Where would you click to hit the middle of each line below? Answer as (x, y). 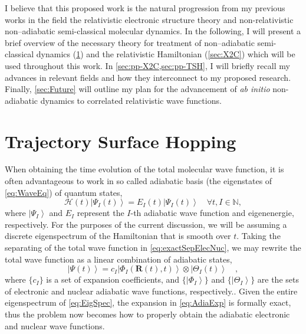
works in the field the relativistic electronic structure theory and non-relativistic (149, 19)
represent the (101, 213)
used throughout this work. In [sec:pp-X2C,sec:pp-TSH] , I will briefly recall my (147, 65)
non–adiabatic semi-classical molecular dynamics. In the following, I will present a (153, 31)
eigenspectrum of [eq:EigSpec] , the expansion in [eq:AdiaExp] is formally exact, (148, 302)
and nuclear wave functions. (55, 325)
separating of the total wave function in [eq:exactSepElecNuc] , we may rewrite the (153, 248)
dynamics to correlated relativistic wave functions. (131, 100)
